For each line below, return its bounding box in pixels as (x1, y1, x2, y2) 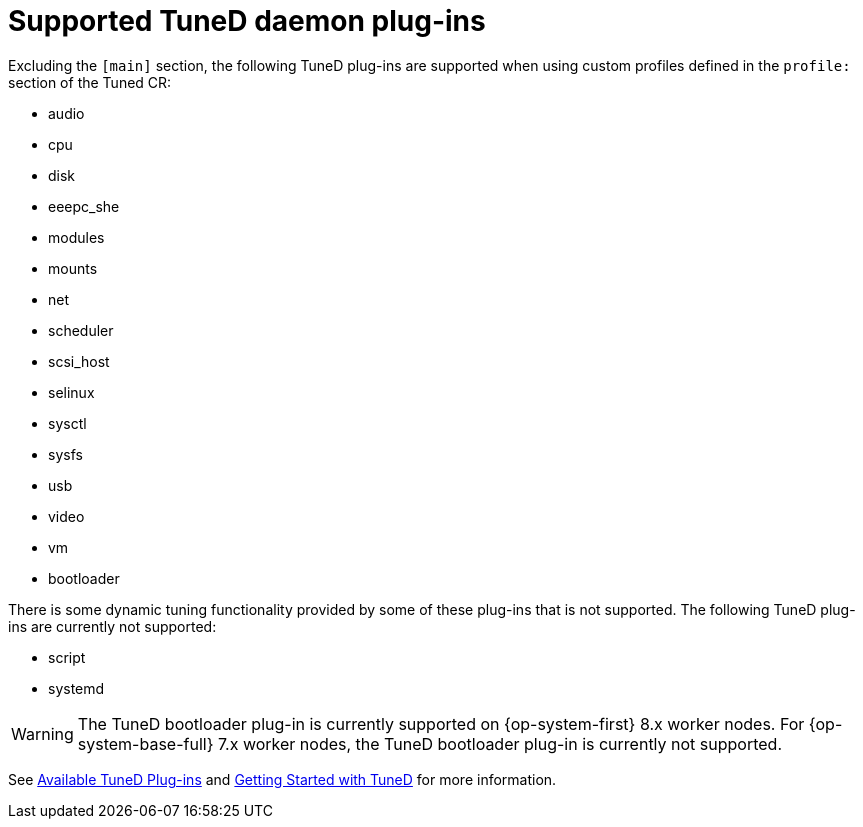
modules (48, 228, 105, 246)
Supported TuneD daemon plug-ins (8, 4, 486, 38)
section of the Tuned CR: (8, 73, 172, 91)
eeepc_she (48, 197, 120, 215)
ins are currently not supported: (8, 617, 217, 635)
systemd (48, 679, 105, 697)
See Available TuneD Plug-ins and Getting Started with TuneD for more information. (8, 770, 557, 788)
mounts (48, 259, 98, 277)
